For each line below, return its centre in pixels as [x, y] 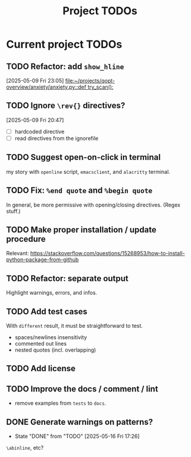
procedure [26, 239]
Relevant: [18, 253]
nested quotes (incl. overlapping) [55, 350]
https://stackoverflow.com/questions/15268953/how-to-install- [108, 253]
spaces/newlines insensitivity [51, 337]
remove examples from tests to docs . [60, 403]
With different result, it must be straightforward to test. [74, 326]
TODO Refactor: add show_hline [65, 66]
